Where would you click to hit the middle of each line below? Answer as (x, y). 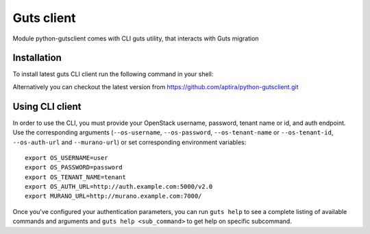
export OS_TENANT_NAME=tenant (76, 177)
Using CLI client (47, 106)
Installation (37, 58)
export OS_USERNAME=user (66, 157)
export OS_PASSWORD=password (74, 167)
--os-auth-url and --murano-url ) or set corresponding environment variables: (129, 142)
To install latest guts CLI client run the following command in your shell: (113, 74)
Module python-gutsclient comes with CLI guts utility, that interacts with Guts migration (136, 38)
